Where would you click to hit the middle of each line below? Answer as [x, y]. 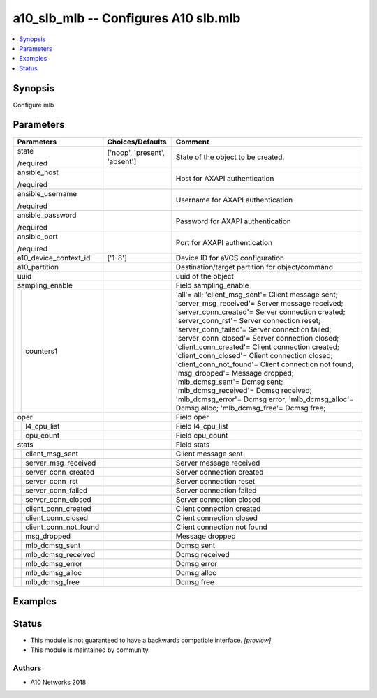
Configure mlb [34, 105]
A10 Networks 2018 [58, 682]
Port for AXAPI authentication [224, 242]
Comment [192, 142]
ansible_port [38, 236]
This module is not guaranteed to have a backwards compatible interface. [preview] [151, 640]
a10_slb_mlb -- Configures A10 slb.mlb [127, 18]
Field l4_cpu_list [202, 426]
